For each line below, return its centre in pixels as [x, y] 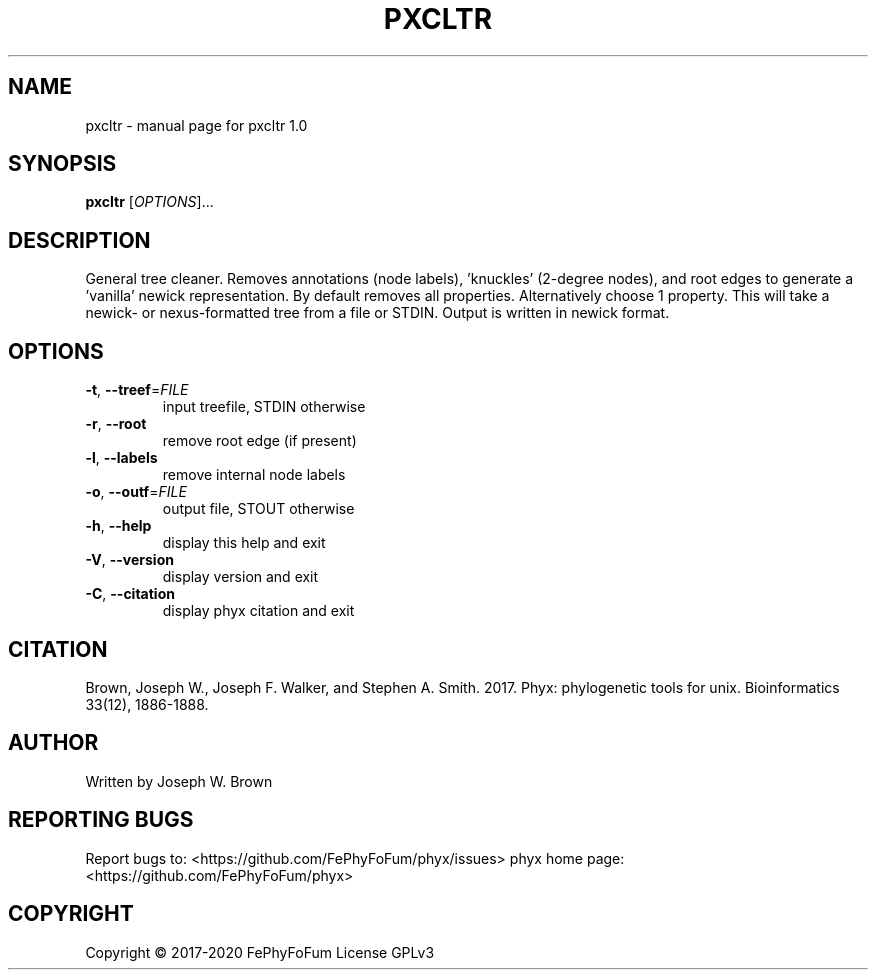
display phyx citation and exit [258, 611]
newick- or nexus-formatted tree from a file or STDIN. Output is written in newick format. [377, 313]
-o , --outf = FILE [136, 492]
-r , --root [116, 424]
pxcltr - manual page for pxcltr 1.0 [196, 125]
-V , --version [129, 560]
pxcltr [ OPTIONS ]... [149, 202]
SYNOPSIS [62, 164]
